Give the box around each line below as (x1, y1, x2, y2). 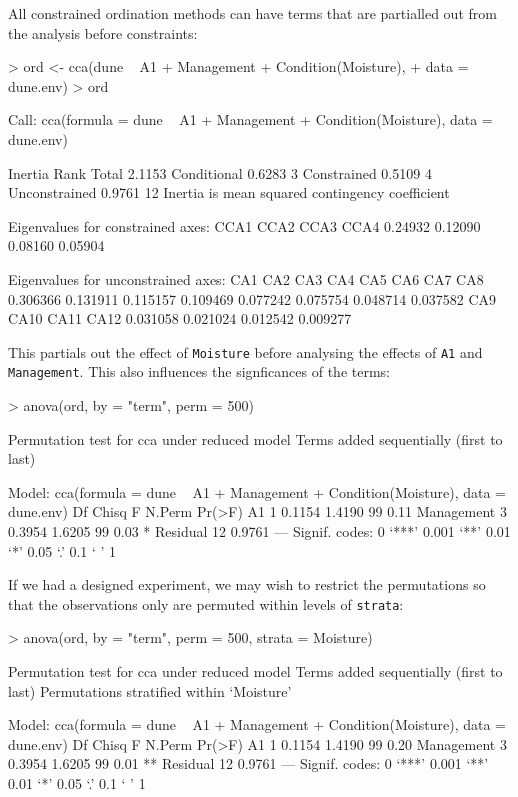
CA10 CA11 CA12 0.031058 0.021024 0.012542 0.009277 (8, 308, 352, 329)
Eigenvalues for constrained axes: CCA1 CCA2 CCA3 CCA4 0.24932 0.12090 (8, 215, 481, 236)
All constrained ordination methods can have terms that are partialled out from (8, 3, 497, 23)
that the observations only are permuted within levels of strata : (8, 593, 404, 614)
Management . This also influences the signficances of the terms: (8, 361, 391, 382)
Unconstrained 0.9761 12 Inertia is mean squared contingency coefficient (8, 182, 450, 203)
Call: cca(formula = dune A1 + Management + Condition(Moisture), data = (8, 109, 493, 130)
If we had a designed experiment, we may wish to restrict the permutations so (8, 574, 486, 595)
